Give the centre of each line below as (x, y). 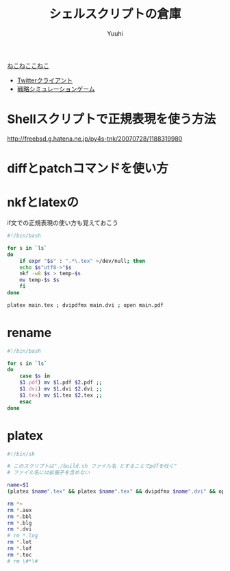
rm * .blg (20, 523)
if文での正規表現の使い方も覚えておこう (63, 223)
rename (29, 333)
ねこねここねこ (28, 65)
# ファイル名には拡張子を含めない (49, 473)
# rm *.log (23, 536)
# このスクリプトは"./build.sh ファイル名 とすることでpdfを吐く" (92, 466)
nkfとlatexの (43, 202)
